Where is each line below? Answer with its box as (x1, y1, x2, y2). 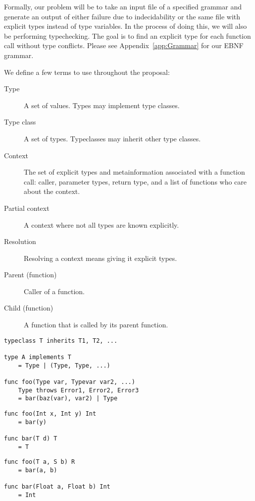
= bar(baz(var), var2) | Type (18, 395, 118, 402)
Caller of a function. (24, 286, 85, 296)
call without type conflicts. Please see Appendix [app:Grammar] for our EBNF (4, 40, 244, 51)
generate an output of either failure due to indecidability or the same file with (4, 11, 241, 21)
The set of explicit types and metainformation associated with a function (24, 167, 245, 177)
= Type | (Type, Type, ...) (18, 362, 110, 369)
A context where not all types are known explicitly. (24, 219, 179, 230)
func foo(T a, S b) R (4, 458, 75, 466)
